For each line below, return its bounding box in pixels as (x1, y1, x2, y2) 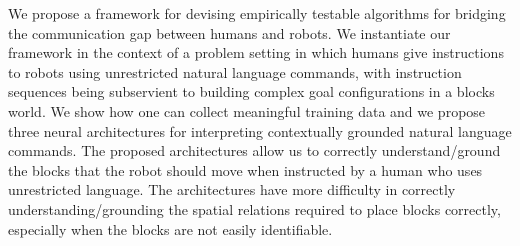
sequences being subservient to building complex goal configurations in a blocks (8, 81, 495, 102)
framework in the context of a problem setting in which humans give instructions (8, 42, 504, 63)
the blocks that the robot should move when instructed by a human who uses (8, 159, 483, 180)
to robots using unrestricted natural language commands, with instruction (8, 61, 462, 82)
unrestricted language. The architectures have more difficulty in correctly (8, 179, 456, 200)
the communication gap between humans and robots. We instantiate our (8, 22, 451, 43)
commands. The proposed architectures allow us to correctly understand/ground (8, 140, 501, 161)
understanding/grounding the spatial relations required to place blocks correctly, (8, 198, 501, 219)
